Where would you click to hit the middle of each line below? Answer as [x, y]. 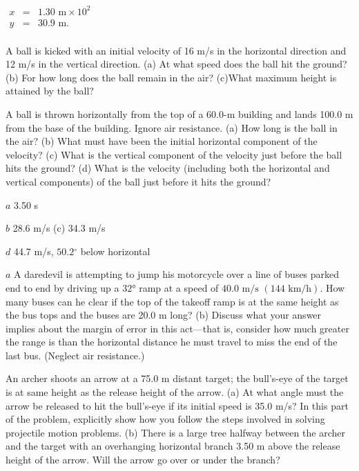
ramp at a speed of [179, 287]
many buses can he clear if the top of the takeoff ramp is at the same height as [172, 301]
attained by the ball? [50, 91]
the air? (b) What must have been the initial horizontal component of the [162, 141]
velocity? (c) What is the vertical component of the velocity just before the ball [174, 154]
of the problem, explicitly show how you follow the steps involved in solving [165, 419]
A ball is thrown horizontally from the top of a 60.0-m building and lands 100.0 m [179, 113]
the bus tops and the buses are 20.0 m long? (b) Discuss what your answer [164, 315]
